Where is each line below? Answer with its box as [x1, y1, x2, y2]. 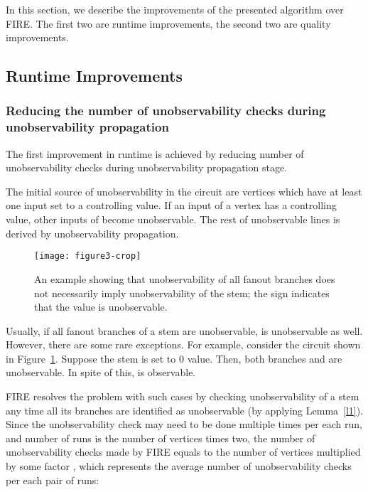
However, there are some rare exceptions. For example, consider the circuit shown [6, 337, 361, 352]
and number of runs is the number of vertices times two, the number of [6, 430, 315, 445]
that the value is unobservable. [34, 299, 168, 314]
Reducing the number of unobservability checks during [6, 102, 326, 119]
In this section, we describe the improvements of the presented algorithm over [6, 2, 344, 16]
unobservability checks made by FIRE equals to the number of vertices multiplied [6, 444, 361, 459]
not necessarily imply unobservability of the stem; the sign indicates [34, 285, 330, 300]
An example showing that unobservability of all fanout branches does [34, 271, 335, 286]
